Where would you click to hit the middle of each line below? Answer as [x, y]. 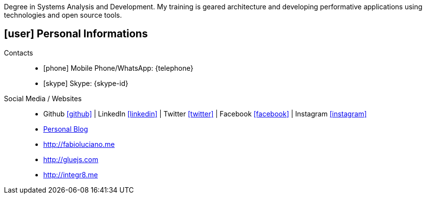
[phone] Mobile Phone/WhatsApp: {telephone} [118, 68]
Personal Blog [66, 129]
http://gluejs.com [71, 159]
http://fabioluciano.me [79, 144]
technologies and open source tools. [63, 15]
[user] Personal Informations [76, 34]
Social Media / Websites [43, 98]
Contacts [19, 53]
